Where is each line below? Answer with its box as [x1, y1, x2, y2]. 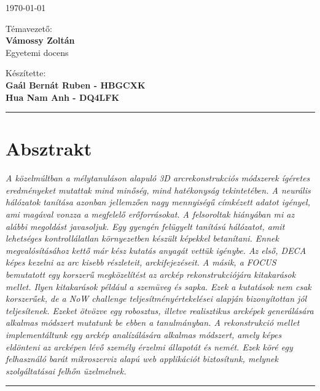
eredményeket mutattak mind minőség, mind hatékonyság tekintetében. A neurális [6, 183, 311, 196]
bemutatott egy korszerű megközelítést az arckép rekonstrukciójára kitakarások [6, 268, 296, 281]
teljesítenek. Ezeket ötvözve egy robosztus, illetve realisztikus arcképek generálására [6, 304, 314, 317]
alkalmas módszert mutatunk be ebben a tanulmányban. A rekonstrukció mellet [6, 316, 300, 329]
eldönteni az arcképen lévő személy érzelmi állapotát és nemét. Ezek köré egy [6, 340, 293, 353]
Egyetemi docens [6, 45, 69, 58]
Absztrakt [6, 136, 92, 161]
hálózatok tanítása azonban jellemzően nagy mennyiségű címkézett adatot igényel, [6, 195, 310, 208]
